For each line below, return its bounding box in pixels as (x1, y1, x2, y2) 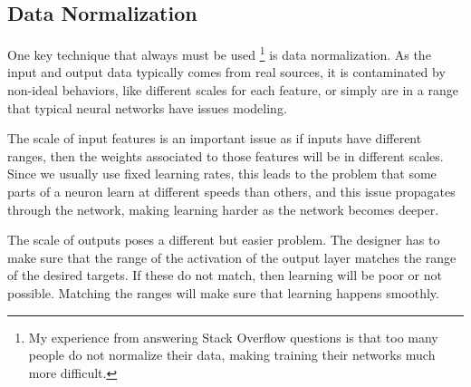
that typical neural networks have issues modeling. (7, 98, 287, 117)
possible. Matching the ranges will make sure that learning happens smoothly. (7, 283, 439, 302)
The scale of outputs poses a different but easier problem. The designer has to (7, 230, 440, 249)
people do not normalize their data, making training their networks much (28, 345, 436, 364)
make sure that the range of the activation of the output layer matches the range (7, 247, 457, 266)
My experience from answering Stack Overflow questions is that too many (28, 327, 438, 346)
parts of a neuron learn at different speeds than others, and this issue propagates (7, 182, 456, 201)
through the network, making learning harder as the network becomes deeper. (7, 199, 439, 218)
